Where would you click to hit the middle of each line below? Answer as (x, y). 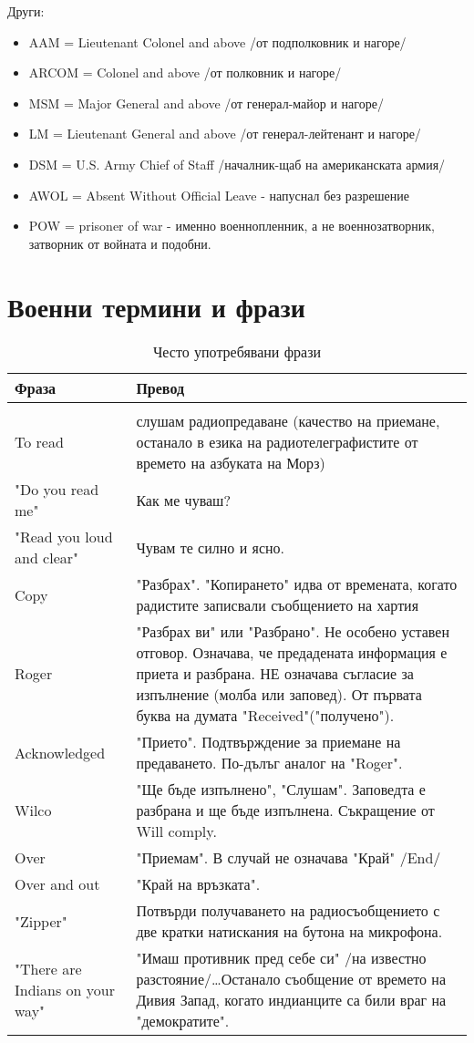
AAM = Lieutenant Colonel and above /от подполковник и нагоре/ (217, 41)
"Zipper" (41, 921)
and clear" (47, 558)
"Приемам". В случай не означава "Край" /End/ (289, 858)
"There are (48, 968)
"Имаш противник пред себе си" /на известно (281, 958)
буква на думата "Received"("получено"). (265, 716)
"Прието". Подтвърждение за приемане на (268, 742)
